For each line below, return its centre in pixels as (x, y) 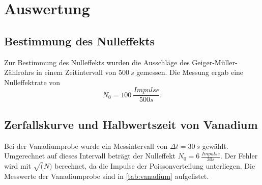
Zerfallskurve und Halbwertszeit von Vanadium (131, 124)
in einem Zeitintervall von (76, 72)
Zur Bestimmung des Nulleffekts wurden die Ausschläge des (97, 62)
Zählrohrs (19, 72)
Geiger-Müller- (215, 62)
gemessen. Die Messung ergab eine (190, 72)
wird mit (18, 166)
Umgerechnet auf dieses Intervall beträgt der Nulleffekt (90, 156)
